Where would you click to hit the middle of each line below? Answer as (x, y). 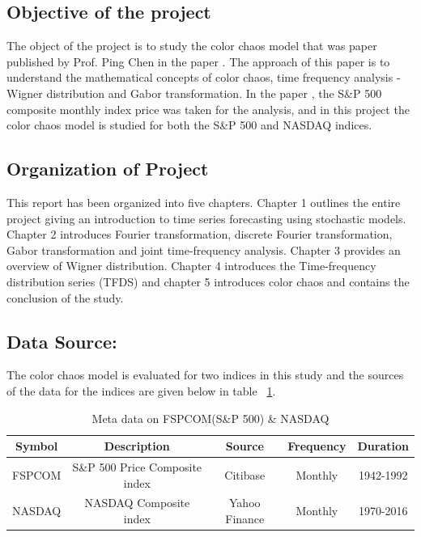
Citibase (245, 474)
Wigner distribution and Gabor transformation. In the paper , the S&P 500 (194, 93)
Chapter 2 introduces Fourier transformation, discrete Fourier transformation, (200, 234)
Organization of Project (108, 169)
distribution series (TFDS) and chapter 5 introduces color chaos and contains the (208, 281)
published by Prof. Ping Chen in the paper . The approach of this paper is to (198, 61)
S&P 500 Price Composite (137, 466)
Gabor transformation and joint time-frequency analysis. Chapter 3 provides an (204, 249)
